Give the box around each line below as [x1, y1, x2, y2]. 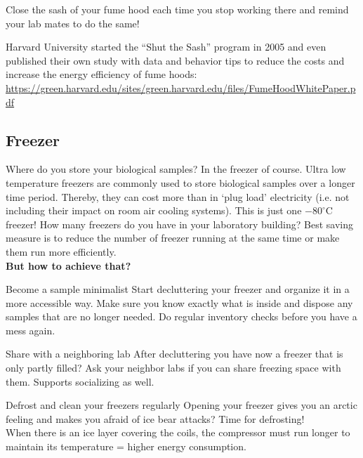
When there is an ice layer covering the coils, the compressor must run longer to [6, 425, 350, 440]
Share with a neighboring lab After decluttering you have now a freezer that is [6, 346, 343, 361]
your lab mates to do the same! [6, 15, 140, 30]
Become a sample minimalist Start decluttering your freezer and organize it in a [6, 282, 350, 296]
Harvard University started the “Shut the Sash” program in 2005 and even [6, 39, 326, 54]
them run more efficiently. [6, 244, 117, 259]
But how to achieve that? [6, 258, 131, 273]
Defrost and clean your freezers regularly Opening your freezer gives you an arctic [6, 398, 357, 412]
